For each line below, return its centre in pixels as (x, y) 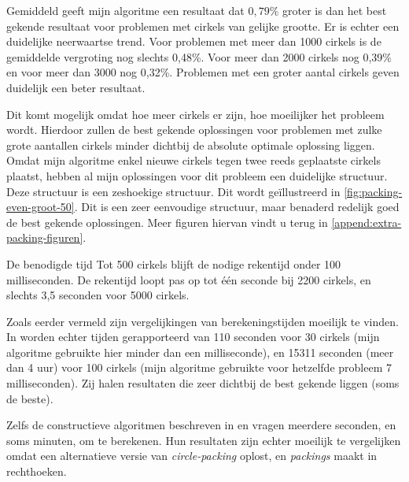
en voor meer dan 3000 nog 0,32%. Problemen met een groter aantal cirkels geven (203, 72)
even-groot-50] (41, 207)
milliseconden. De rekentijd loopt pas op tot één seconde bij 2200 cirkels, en (189, 279)
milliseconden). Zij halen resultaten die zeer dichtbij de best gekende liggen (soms (203, 383)
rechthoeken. (37, 471)
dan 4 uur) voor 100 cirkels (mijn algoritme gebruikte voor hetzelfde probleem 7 (199, 367)
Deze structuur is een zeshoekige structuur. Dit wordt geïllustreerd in (173, 191)
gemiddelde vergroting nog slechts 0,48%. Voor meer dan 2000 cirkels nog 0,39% (199, 56)
